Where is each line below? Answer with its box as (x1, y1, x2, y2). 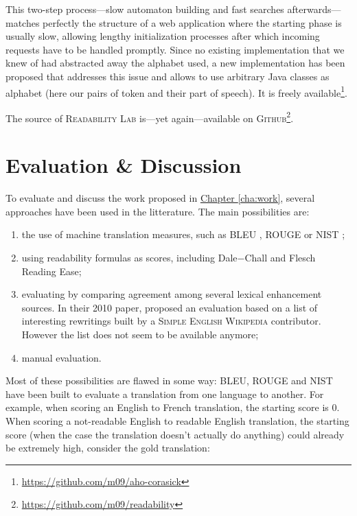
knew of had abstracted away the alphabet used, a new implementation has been (5, 56, 345, 70)
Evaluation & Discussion (5, 151, 242, 179)
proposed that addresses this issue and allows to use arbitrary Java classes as (5, 69, 330, 83)
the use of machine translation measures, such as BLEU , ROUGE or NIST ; (21, 227, 345, 242)
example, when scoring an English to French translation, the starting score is (5, 400, 329, 414)
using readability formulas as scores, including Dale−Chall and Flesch (21, 250, 316, 264)
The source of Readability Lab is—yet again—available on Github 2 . (5, 108, 294, 125)
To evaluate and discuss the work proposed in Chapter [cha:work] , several (5, 191, 315, 205)
